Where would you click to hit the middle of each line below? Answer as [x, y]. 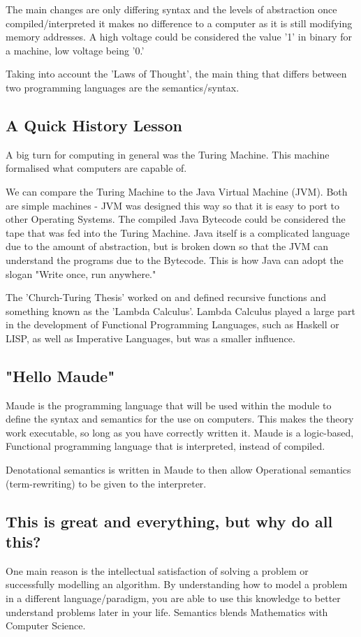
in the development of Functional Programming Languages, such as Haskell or [172, 324]
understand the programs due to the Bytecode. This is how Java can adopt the [175, 259]
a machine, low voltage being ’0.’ [75, 50]
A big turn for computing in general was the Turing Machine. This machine [168, 154]
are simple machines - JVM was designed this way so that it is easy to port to [172, 205]
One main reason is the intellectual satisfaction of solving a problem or [157, 570]
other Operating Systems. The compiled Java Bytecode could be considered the [176, 219]
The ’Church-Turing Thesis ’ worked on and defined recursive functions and [166, 297]
